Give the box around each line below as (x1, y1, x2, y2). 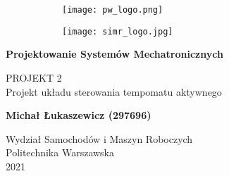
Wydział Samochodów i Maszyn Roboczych (6, 131, 193, 146)
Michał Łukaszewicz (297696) (6, 108, 151, 122)
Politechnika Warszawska (6, 145, 114, 160)
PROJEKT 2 (6, 70, 62, 84)
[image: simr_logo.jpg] (62, 26, 173, 37)
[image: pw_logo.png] (62, 5, 163, 15)
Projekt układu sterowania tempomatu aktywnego (6, 84, 222, 99)
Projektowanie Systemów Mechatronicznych (6, 46, 223, 61)
